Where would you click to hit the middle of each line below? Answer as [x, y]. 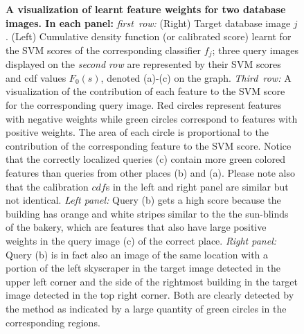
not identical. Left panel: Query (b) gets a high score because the [143, 200]
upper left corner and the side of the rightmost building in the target [152, 281]
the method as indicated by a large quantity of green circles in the [146, 308]
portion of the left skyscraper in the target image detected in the [143, 268]
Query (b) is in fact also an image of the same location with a [137, 254]
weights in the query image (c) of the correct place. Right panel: [141, 240]
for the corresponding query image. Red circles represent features [144, 105]
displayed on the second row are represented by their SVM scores [143, 64]
